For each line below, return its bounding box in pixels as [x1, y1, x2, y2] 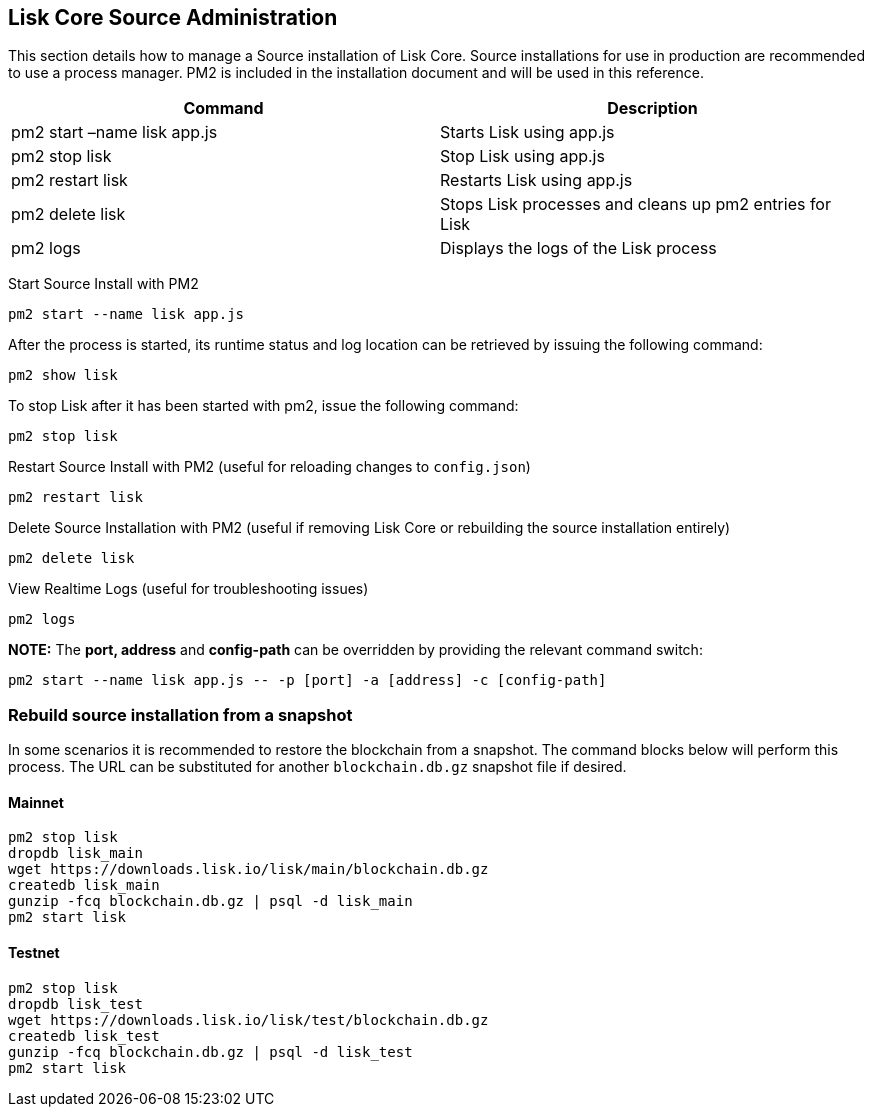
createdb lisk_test [8, 1027, 160, 1044]
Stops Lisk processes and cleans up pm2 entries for [440, 194, 831, 215]
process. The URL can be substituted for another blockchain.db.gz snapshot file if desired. [8, 758, 627, 776]
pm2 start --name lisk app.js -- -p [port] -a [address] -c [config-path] [8, 672, 607, 689]
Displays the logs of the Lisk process [440, 238, 717, 259]
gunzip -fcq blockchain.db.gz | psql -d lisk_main [8, 893, 413, 910]
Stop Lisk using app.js [440, 146, 605, 167]
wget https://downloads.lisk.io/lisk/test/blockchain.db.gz [8, 1011, 489, 1028]
